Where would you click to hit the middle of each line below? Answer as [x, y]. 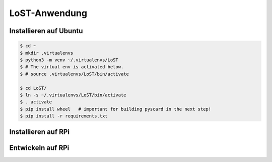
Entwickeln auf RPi [39, 148]
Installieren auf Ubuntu [46, 31]
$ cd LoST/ [33, 88]
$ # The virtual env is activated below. [72, 67]
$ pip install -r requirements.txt [64, 116]
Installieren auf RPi [40, 132]
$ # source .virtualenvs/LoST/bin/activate [75, 74]
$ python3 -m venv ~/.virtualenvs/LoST [69, 60]
